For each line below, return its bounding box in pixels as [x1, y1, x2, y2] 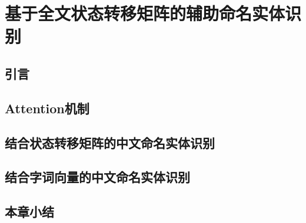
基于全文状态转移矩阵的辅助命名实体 [5, 1, 285, 25]
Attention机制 [5, 99, 89, 117]
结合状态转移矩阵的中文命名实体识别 [5, 133, 215, 151]
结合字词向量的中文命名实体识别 [5, 168, 190, 186]
